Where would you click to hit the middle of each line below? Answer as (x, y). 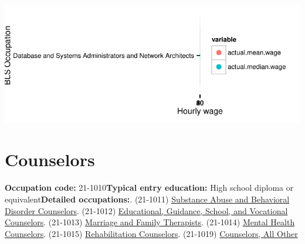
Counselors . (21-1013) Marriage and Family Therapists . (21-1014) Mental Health (150, 222)
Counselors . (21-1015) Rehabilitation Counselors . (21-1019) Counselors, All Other (151, 233)
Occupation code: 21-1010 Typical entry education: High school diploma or (149, 188)
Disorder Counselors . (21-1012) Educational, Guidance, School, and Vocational (146, 210)
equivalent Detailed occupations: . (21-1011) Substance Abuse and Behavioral (147, 199)
